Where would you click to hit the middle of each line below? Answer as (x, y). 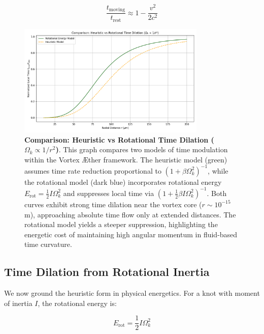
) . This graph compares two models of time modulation (142, 149)
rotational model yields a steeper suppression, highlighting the (121, 224)
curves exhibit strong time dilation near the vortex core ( (113, 204)
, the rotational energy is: (77, 303)
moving (117, 10)
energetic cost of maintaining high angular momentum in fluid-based (131, 234)
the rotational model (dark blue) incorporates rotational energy (123, 182)
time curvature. (48, 244)
